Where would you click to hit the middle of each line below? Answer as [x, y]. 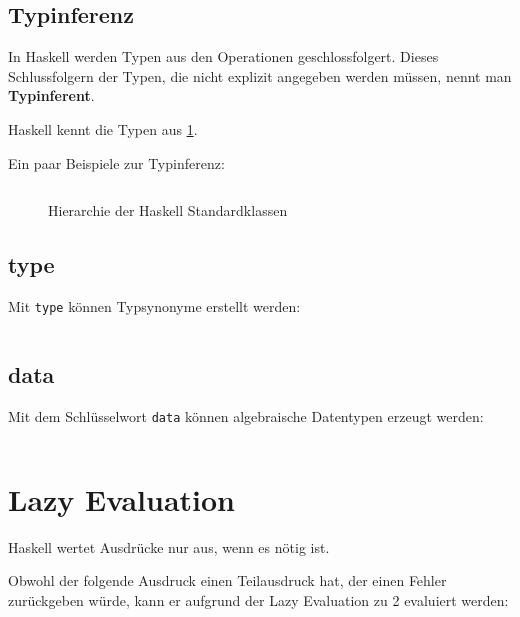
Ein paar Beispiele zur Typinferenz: [116, 162]
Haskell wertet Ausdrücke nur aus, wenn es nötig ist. [169, 546]
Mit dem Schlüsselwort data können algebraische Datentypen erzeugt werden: [246, 415]
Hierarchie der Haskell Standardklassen [168, 210]
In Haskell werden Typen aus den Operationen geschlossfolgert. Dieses [223, 56]
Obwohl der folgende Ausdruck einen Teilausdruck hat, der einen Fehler [227, 580]
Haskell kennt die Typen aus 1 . [103, 128]
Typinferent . [51, 95]
